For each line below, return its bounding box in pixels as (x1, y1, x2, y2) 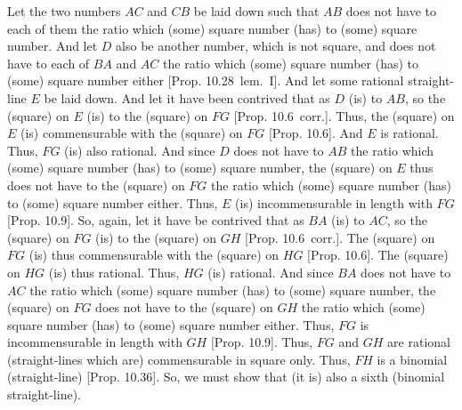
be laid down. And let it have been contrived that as (44, 88, 330, 107)
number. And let (7, 36, 98, 55)
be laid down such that (193, 2, 320, 20)
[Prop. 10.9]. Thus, (210, 333, 313, 351)
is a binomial (377, 350, 448, 368)
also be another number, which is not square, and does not (116, 36, 436, 55)
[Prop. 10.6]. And (268, 124, 363, 142)
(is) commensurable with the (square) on (20, 124, 243, 142)
